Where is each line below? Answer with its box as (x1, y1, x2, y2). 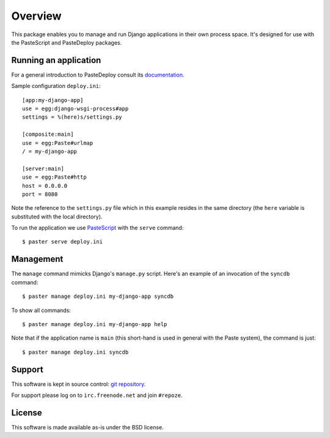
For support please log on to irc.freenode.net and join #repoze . (11, 392, 183, 399)
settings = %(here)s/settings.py (22, 114, 122, 121)
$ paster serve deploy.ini (22, 239, 103, 245)
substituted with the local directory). (11, 213, 103, 220)
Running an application (11, 55, 101, 65)
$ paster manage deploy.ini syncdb (22, 349, 129, 355)
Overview (11, 9, 62, 23)
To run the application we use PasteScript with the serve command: (11, 224, 184, 232)
